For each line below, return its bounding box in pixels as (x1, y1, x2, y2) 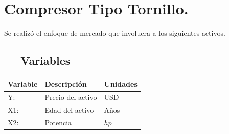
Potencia (44, 117, 72, 127)
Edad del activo (44, 104, 94, 115)
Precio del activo (44, 92, 97, 102)
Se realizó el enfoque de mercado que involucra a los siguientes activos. (4, 28, 225, 38)
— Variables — (4, 52, 87, 68)
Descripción (44, 78, 87, 89)
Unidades (104, 78, 138, 89)
